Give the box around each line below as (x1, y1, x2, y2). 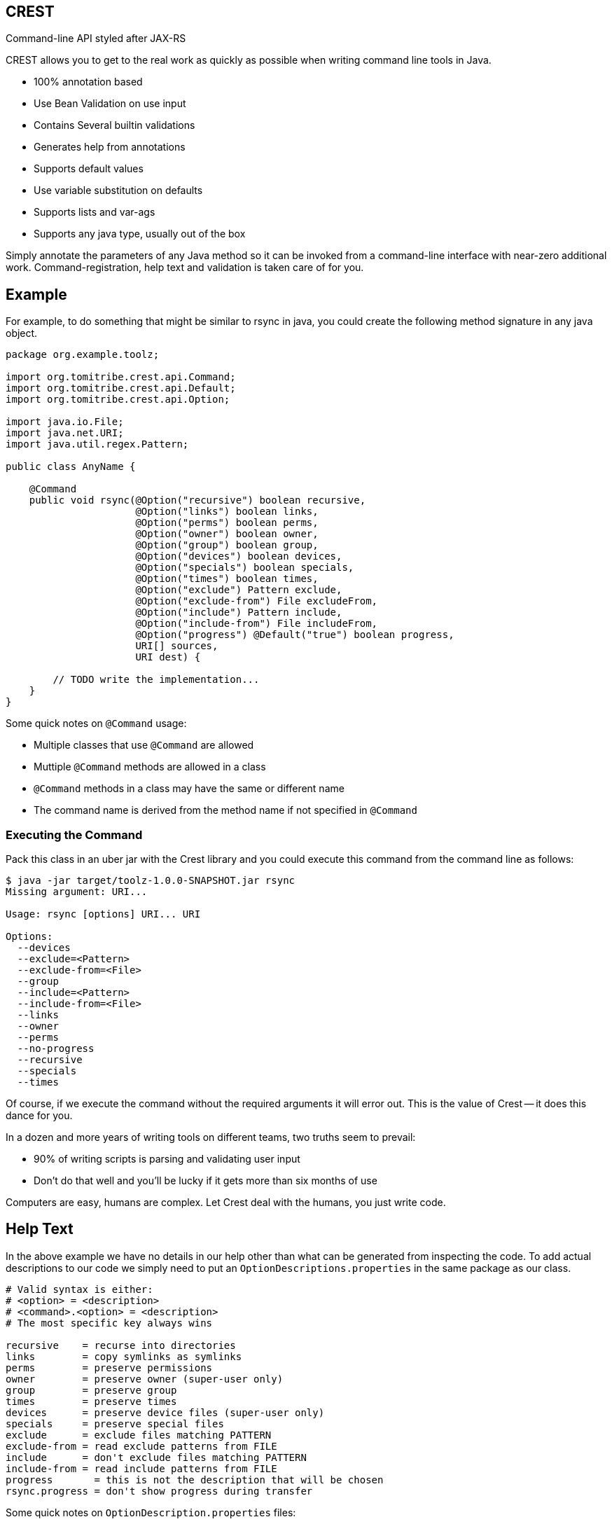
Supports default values (34, 162, 144, 175)
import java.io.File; (6, 416, 124, 428)
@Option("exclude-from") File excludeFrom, (135, 595, 378, 607)
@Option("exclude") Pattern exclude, (135, 584, 342, 596)
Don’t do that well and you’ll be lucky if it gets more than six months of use (34, 1175, 377, 1187)
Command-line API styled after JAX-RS (6, 32, 186, 45)
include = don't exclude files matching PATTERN (6, 1451, 307, 1463)
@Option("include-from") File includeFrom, (135, 618, 378, 630)
